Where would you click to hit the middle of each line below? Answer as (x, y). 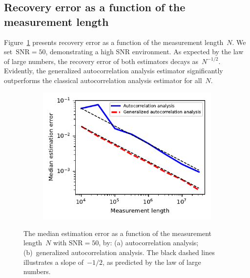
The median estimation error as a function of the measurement (117, 233)
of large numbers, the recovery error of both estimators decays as (101, 61)
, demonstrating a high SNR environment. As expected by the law (145, 52)
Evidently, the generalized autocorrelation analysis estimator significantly (114, 71)
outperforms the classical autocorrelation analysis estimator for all (103, 80)
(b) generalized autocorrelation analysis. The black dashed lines (119, 252)
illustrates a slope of (54, 262)
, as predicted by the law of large (152, 262)
